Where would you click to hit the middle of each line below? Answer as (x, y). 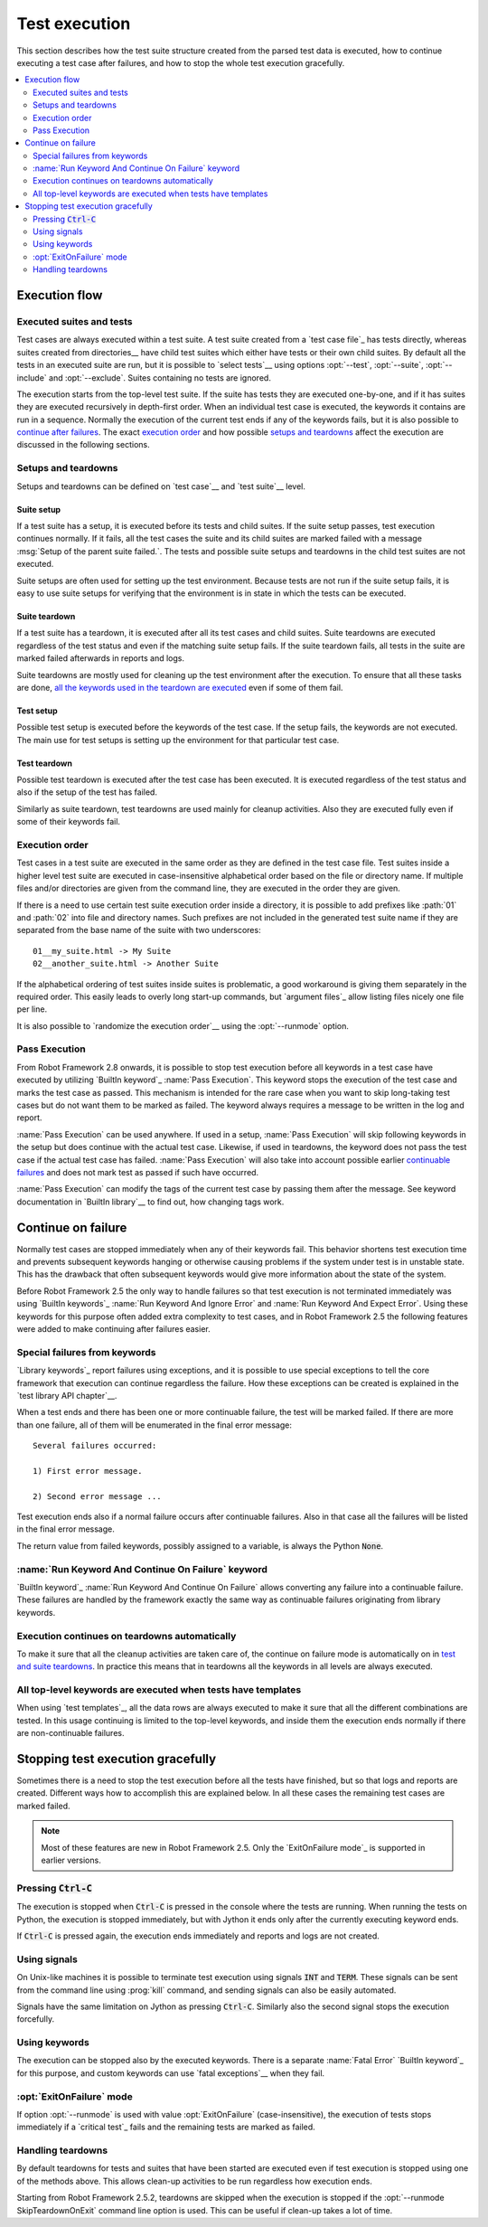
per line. (32, 1009)
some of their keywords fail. (69, 822)
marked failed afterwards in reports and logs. (101, 658)
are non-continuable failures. (70, 1733)
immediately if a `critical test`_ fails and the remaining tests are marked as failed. (166, 2127)
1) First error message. (88, 1471)
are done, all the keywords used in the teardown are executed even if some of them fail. (180, 687)
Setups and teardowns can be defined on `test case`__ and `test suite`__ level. (161, 486)
